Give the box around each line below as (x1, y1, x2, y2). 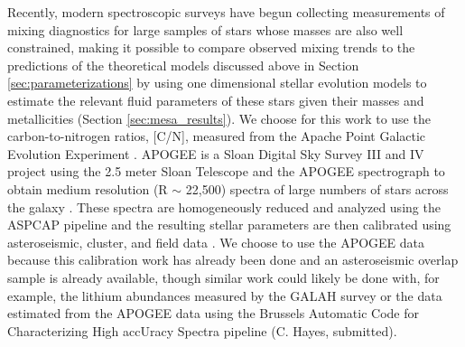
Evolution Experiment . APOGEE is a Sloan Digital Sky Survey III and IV (7, 144, 424, 163)
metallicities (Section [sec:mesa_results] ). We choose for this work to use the (7, 108, 431, 127)
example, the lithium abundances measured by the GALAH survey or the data (7, 286, 442, 305)
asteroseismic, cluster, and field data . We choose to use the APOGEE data (7, 232, 425, 251)
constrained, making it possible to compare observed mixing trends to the (7, 38, 415, 57)
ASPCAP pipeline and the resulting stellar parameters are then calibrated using (7, 215, 451, 234)
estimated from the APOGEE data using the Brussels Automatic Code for (7, 304, 419, 323)
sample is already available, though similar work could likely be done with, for (7, 267, 440, 286)
